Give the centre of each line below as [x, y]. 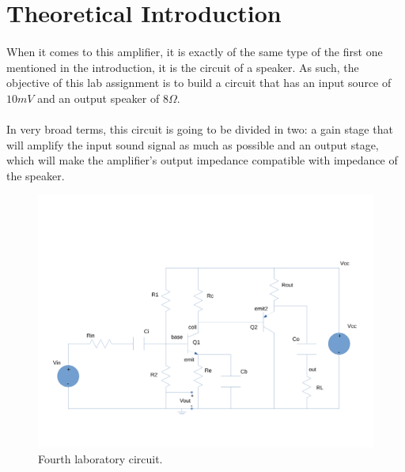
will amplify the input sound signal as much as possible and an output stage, [193, 144]
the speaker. [36, 175]
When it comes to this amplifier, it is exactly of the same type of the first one [195, 51]
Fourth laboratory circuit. [100, 458]
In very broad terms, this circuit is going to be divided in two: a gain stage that [200, 128]
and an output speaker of [98, 98]
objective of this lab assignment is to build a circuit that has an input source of [199, 83]
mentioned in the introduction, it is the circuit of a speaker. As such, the [183, 67]
